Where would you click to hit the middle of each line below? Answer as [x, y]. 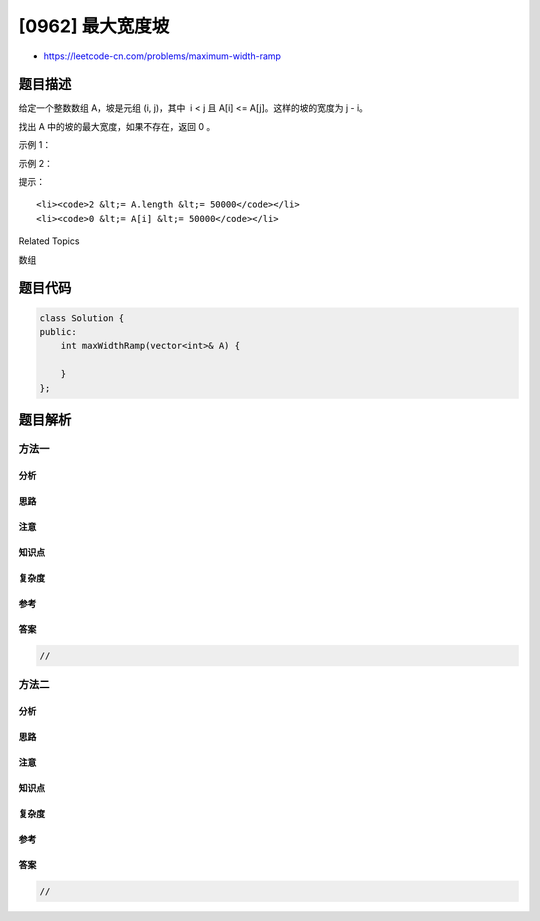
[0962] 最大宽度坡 [94, 26]
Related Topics [49, 241]
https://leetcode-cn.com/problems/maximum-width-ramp [162, 56]
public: [58, 331]
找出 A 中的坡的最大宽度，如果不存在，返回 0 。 [117, 126]
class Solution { [82, 318]
